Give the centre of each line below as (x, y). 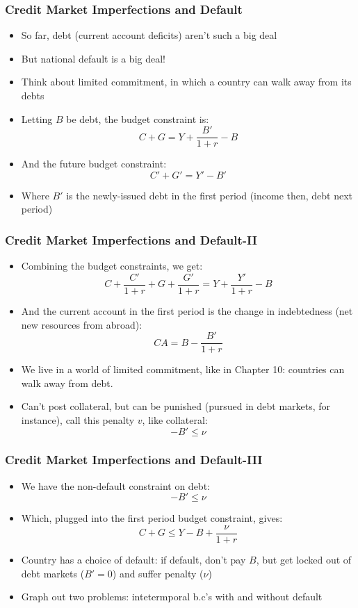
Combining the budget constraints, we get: (112, 266)
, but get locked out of (304, 559)
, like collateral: (175, 419)
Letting (37, 118)
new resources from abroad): (82, 324)
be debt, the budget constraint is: (138, 118)
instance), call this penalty (78, 419)
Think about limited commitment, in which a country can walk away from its (186, 82)
